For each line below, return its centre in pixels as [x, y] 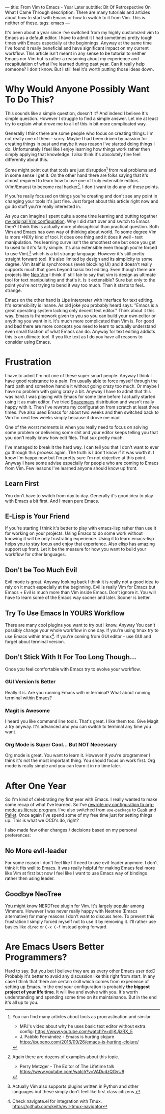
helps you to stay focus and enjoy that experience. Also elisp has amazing [80, 544]
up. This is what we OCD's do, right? [42, 820]
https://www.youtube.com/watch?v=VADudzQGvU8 [72, 1072]
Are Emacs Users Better [55, 947]
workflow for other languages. [36, 555]
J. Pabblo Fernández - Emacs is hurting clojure [67, 1036]
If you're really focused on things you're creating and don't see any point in [81, 196]
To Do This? [30, 99]
